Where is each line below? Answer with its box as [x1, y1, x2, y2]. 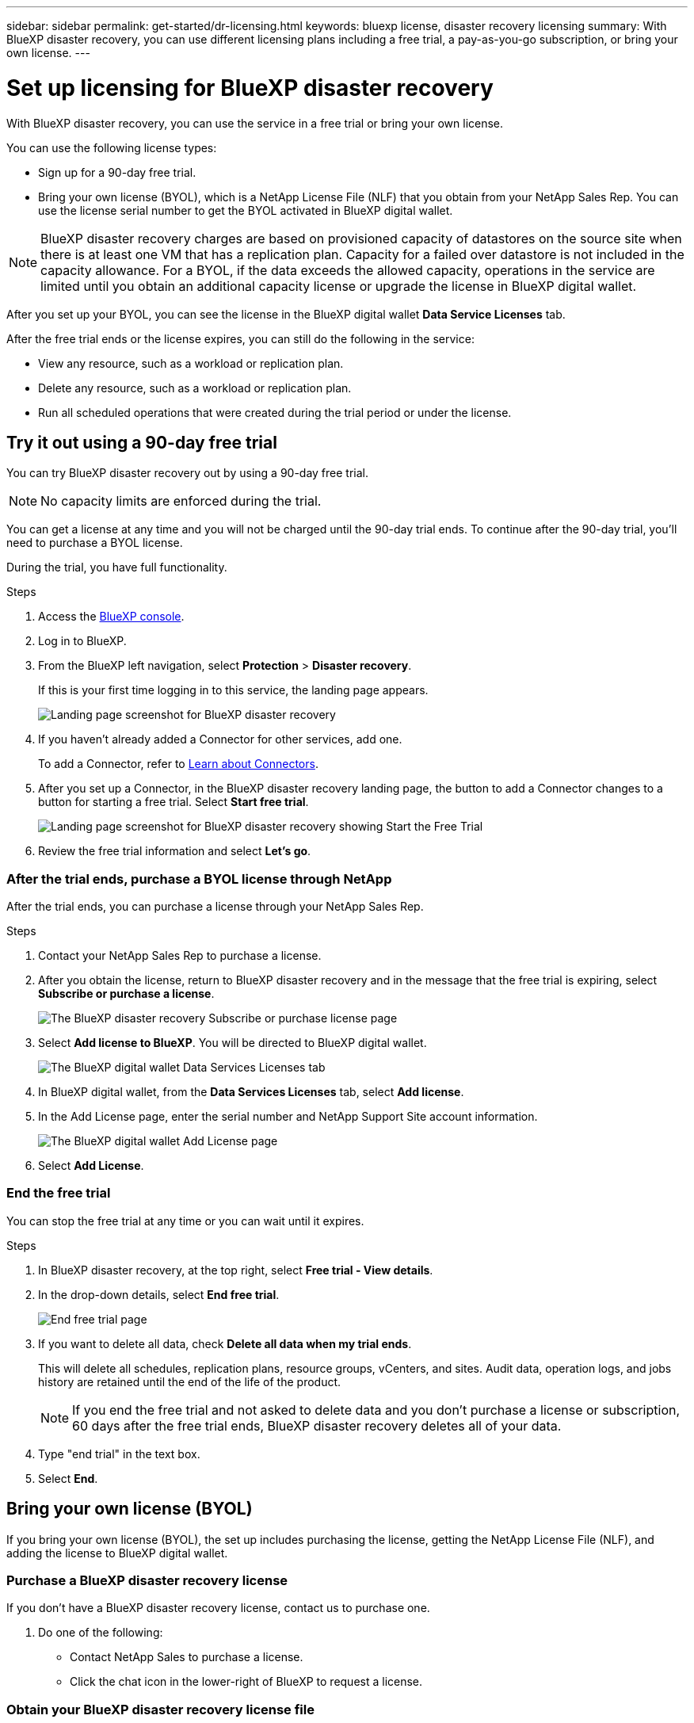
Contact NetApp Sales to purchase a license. [70, 1650, 303, 1664]
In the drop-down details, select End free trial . [38, 1287, 280, 1301]
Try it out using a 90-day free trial [6, 432, 277, 453]
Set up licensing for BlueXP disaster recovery [6, 74, 494, 101]
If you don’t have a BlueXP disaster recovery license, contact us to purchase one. [6, 1601, 430, 1615]
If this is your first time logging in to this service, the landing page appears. [38, 683, 429, 697]
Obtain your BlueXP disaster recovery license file [6, 1701, 315, 1717]
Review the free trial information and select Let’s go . [38, 844, 311, 858]
